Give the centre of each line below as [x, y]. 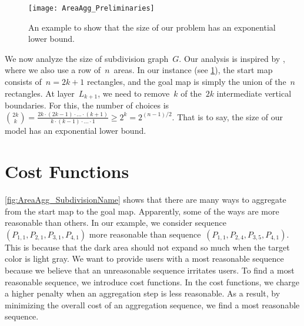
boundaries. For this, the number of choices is [87, 105]
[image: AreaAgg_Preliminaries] [91, 8]
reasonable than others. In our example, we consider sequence [116, 223]
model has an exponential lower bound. [76, 131]
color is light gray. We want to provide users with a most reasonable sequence [144, 259]
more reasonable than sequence [145, 234]
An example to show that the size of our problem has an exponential [152, 27]
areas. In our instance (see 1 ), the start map [193, 70]
